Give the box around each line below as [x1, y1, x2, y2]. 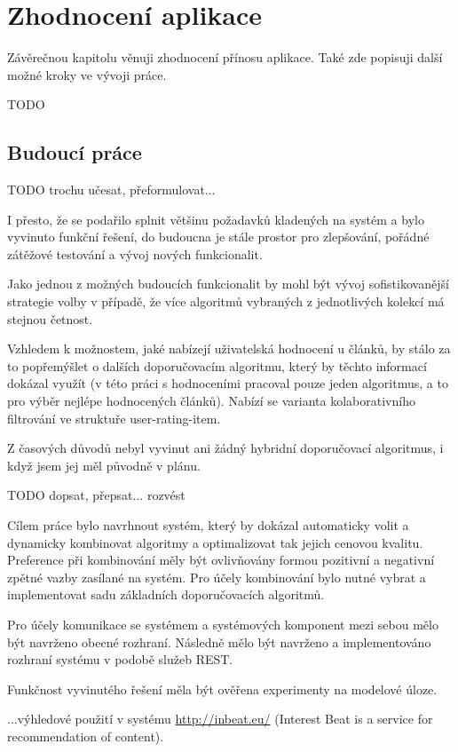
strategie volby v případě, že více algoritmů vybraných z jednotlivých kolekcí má [7, 292, 445, 311]
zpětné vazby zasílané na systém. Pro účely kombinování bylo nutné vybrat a [7, 567, 426, 586]
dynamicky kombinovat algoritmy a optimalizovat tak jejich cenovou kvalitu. [7, 533, 423, 551]
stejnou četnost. [7, 309, 93, 328]
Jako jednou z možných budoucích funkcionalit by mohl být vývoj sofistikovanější [7, 274, 449, 293]
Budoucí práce [7, 139, 142, 166]
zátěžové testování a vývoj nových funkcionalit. [7, 244, 263, 263]
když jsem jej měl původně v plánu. [7, 455, 201, 474]
